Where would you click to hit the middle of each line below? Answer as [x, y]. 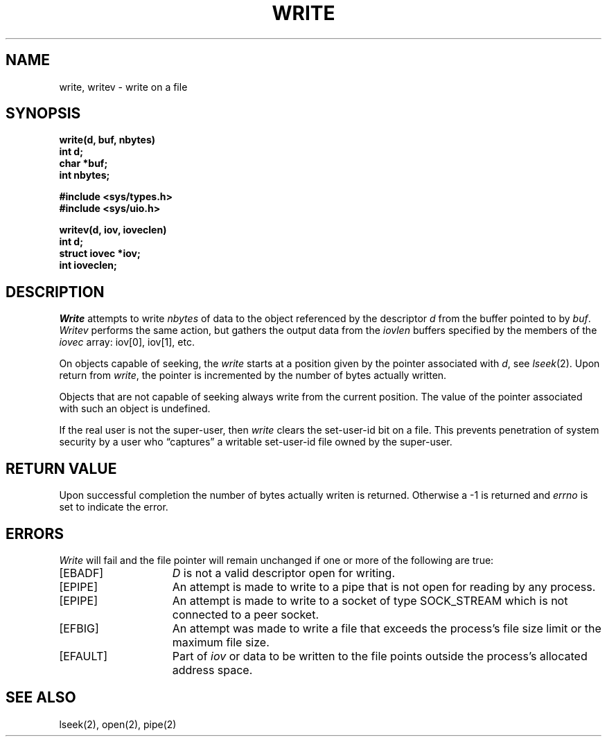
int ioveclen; [88, 265]
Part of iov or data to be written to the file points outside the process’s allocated [380, 656]
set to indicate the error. [114, 507]
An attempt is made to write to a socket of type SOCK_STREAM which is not [370, 600]
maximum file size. [221, 642]
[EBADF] [81, 573]
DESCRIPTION [55, 292]
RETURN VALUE [61, 468]
